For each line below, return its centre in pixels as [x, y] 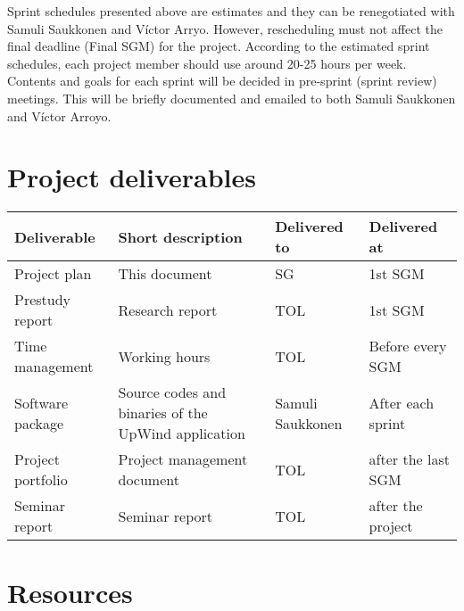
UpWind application [182, 433]
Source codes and [172, 392]
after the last [409, 459]
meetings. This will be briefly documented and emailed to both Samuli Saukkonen [232, 98]
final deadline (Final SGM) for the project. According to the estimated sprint [219, 46]
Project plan [53, 274]
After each [402, 402]
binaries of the [163, 413]
